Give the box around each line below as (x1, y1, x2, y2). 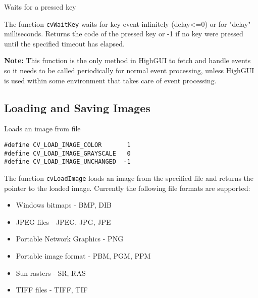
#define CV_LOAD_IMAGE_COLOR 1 (4, 141, 131, 149)
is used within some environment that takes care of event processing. (4, 75, 217, 85)
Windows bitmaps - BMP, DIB (16, 200, 112, 210)
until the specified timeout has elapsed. (4, 38, 125, 48)
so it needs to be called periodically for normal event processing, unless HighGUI (4, 65, 254, 76)
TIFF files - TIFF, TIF (16, 284, 88, 295)
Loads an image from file (4, 123, 81, 134)
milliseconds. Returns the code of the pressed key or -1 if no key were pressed (4, 28, 243, 39)
